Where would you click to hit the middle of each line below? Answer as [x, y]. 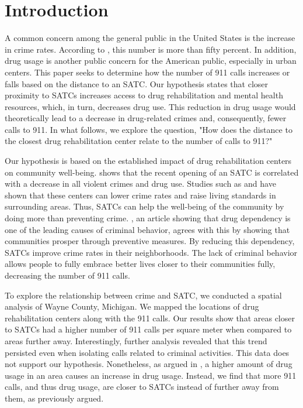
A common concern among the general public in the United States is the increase [150, 38]
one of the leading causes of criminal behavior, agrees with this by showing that [147, 229]
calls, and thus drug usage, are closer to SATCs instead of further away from [142, 387]
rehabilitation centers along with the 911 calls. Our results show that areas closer [150, 318]
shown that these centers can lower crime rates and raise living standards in [140, 195]
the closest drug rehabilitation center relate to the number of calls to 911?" [139, 141]
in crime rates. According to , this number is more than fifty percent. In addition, [151, 49]
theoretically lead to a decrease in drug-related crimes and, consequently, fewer [146, 118]
